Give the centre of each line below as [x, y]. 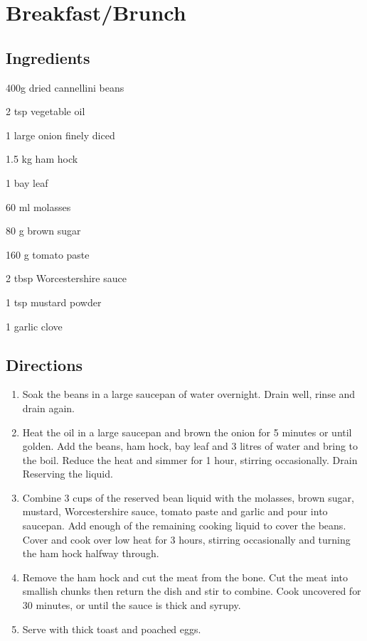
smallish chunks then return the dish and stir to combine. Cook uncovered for [192, 591]
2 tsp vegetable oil [46, 111]
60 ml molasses [38, 206]
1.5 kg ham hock [42, 159]
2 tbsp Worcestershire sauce [66, 278]
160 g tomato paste [48, 254]
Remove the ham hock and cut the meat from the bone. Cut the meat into [185, 577]
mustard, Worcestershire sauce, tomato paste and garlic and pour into [175, 511]
